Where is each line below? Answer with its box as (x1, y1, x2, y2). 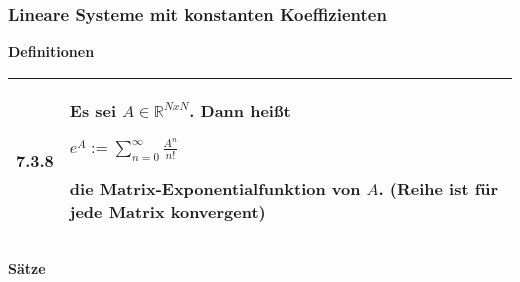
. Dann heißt (189, 98, 291, 122)
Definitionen (8, 41, 95, 62)
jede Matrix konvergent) (69, 199, 266, 223)
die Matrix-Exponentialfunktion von (69, 176, 361, 200)
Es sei (69, 98, 117, 122)
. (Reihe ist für (378, 176, 499, 200)
